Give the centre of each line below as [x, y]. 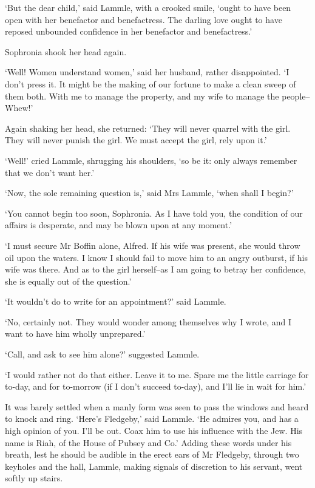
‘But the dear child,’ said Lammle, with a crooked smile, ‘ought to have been [148, 7]
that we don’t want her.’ [50, 172]
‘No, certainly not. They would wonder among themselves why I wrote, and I [148, 321]
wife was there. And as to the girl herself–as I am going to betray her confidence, [155, 269]
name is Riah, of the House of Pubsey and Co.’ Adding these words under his [148, 442]
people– [296, 96]
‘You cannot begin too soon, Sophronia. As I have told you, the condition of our [154, 213]
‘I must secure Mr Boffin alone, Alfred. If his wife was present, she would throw [153, 245]
